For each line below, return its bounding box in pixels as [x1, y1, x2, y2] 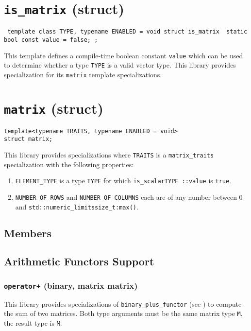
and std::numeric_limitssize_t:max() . [15, 201, 138, 211]
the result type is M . [4, 317, 62, 328]
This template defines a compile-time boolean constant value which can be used [4, 50, 243, 60]
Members [4, 225, 52, 240]
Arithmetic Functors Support [4, 254, 154, 269]
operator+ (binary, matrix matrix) [4, 279, 138, 291]
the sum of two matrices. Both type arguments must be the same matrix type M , [4, 308, 243, 318]
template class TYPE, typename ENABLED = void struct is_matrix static [7, 28, 248, 35]
